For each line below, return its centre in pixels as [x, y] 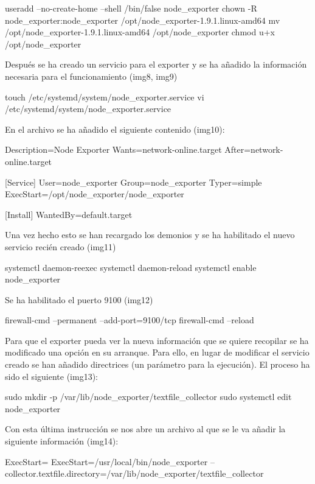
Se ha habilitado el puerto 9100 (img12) [79, 299]
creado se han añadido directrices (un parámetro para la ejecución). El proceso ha [157, 364]
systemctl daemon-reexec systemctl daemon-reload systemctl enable [131, 267]
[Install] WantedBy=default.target [69, 214]
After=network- [254, 149]
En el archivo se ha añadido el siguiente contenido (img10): [115, 129]
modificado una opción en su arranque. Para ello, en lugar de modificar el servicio [157, 352]
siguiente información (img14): [62, 441]
